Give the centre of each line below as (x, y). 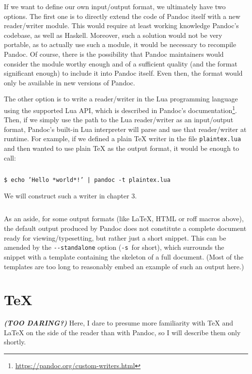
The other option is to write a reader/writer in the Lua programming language (121, 99)
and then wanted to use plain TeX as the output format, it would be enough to (122, 148)
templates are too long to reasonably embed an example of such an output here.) (124, 266)
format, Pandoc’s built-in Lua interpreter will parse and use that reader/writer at (125, 129)
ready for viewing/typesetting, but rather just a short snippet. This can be (115, 237)
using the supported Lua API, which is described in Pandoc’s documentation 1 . (121, 109)
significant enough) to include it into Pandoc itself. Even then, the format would (123, 73)
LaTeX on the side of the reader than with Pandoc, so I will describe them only (122, 332)
